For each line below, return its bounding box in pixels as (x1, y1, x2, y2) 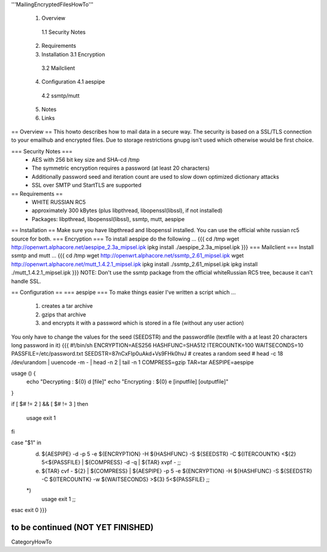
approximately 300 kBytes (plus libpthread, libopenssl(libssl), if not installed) (31, 207, 223, 214)
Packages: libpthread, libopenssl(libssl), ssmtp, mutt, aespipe (31, 215, 185, 222)
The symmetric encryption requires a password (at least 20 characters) (31, 164, 210, 172)
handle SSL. (11, 278, 42, 285)
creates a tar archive (41, 302, 93, 310)
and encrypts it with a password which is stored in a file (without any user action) (41, 319, 245, 327)
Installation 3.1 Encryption (41, 50, 105, 58)
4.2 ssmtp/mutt (41, 91, 80, 99)
